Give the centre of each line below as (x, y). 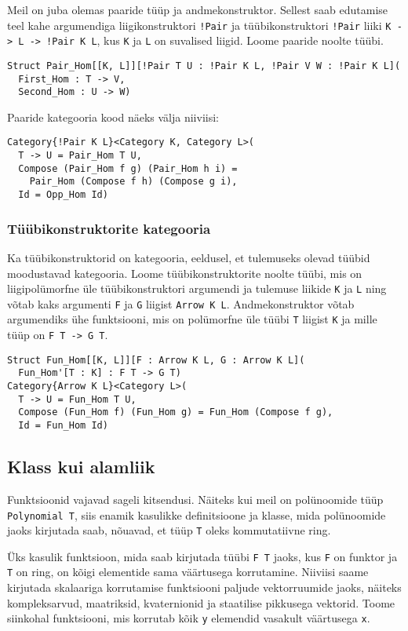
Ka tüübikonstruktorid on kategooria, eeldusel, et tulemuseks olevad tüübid (189, 257)
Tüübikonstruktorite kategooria (109, 228)
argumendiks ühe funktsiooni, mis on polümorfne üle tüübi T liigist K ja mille (192, 319)
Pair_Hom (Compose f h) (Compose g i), (133, 182)
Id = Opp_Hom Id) (63, 195)
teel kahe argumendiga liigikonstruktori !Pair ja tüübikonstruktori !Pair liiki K (199, 25)
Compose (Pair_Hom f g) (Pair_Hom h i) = (128, 168)
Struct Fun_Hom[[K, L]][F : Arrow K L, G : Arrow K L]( (156, 360)
